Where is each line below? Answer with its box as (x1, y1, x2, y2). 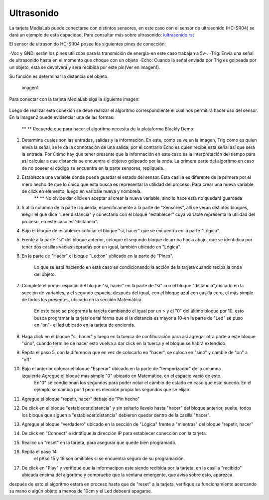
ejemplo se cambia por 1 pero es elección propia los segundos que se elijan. (34, 387, 191, 393)
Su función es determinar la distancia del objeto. (9, 73, 109, 79)
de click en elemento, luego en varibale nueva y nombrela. (21, 188, 142, 194)
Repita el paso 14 (21, 449, 57, 455)
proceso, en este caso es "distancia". (21, 218, 98, 224)
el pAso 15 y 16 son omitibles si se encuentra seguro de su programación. (34, 456, 185, 462)
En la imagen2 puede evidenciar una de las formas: (9, 114, 115, 120)
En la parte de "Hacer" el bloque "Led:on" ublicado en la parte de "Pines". (21, 253, 174, 259)
